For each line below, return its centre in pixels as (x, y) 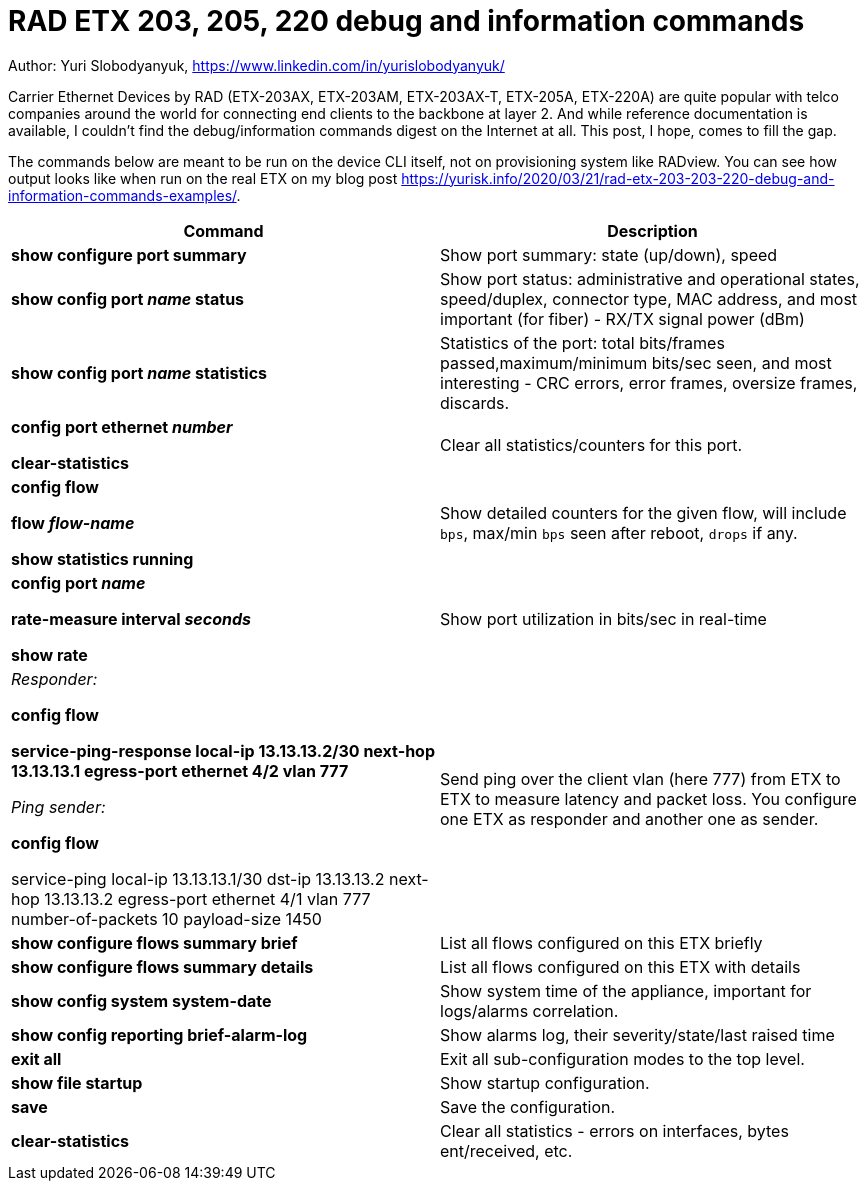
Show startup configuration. (545, 1082)
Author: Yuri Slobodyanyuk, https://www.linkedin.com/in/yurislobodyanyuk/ (256, 65)
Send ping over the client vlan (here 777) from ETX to (640, 778)
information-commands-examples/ (122, 195)
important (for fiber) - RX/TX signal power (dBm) (622, 318)
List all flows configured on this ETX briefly (601, 942)
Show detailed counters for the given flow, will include (643, 512)
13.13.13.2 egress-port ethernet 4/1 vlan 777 (207, 898)
